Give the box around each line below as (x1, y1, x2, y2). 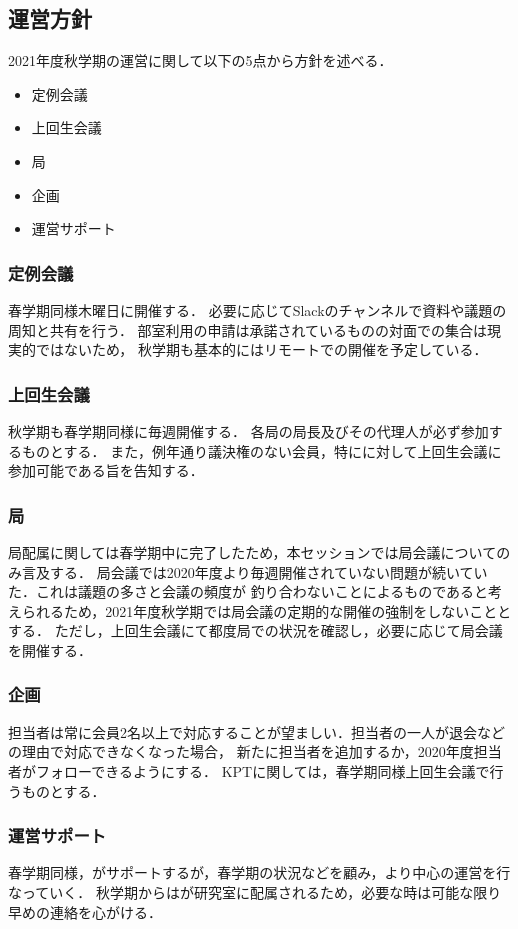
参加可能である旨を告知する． (8, 460, 204, 481)
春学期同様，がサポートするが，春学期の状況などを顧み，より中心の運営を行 (8, 862, 511, 883)
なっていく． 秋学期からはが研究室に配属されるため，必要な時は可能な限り (8, 881, 502, 902)
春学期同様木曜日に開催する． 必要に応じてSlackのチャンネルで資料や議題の (8, 299, 507, 320)
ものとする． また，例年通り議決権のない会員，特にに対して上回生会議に (21, 440, 502, 461)
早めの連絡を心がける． (8, 901, 162, 922)
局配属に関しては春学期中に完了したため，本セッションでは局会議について (8, 541, 497, 562)
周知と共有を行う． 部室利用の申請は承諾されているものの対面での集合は (8, 319, 488, 340)
